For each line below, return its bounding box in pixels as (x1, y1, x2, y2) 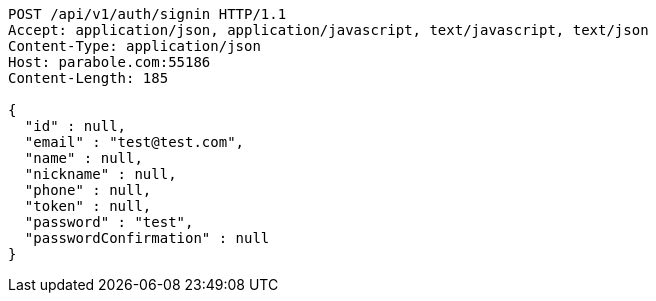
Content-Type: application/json (8, 38, 261, 54)
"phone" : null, (24, 182, 152, 198)
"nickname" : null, (24, 166, 177, 182)
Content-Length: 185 (8, 70, 169, 86)
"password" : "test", (24, 214, 194, 230)
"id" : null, (24, 118, 127, 134)
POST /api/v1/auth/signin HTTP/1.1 (8, 6, 287, 22)
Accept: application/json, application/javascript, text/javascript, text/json (8, 22, 649, 38)
